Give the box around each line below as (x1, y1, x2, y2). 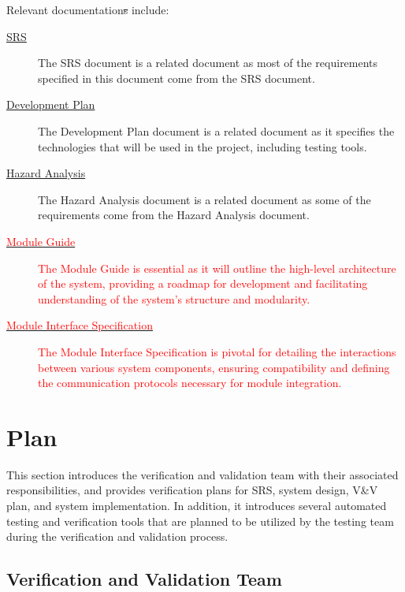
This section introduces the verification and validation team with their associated (6, 466, 399, 482)
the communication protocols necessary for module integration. (38, 374, 342, 391)
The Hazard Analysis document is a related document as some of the (38, 191, 371, 207)
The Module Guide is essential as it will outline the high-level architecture (38, 259, 396, 276)
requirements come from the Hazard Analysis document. (38, 207, 310, 223)
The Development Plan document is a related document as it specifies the (38, 122, 395, 139)
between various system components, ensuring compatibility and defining (38, 359, 390, 375)
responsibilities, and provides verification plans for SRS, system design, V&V (6, 482, 378, 498)
